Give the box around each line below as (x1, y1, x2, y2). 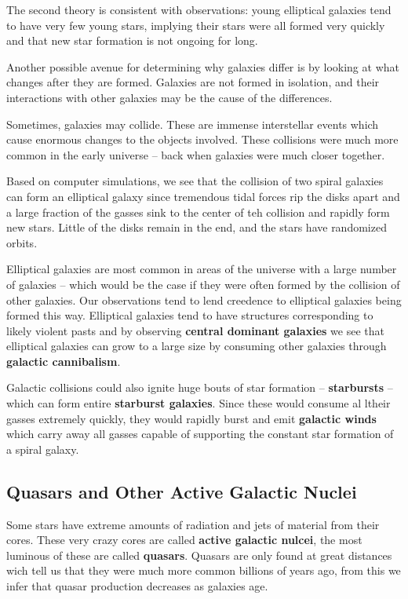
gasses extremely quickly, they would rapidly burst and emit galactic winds (6, 410, 377, 426)
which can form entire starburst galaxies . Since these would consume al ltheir (6, 395, 391, 411)
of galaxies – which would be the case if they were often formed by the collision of (6, 276, 400, 292)
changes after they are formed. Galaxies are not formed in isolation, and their (6, 74, 380, 90)
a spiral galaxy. (6, 440, 79, 457)
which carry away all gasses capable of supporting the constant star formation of (6, 426, 394, 442)
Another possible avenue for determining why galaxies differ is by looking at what (6, 58, 399, 75)
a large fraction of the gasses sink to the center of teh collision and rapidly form (6, 203, 390, 220)
